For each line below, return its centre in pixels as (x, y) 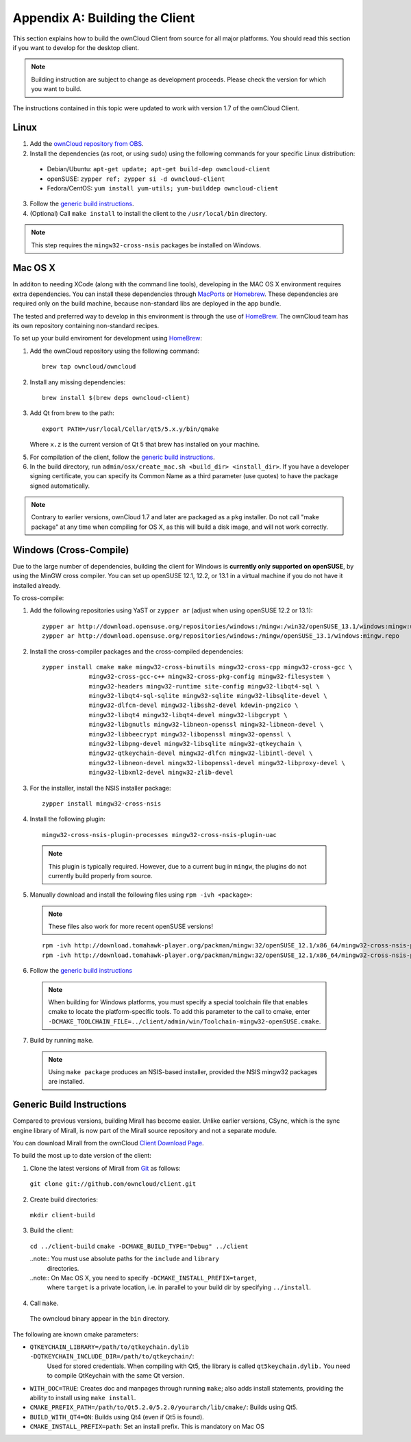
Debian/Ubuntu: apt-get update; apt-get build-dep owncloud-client (159, 169)
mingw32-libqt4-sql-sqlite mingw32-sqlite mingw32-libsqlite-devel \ (208, 696)
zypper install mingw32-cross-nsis (102, 804)
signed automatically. (60, 486)
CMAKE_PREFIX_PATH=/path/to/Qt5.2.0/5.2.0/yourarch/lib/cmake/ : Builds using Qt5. (164, 1407)
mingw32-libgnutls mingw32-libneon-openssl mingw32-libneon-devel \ (206, 725)
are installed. (66, 1082)
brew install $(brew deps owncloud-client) (116, 398)
